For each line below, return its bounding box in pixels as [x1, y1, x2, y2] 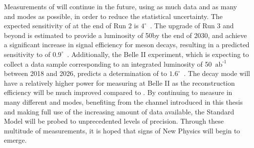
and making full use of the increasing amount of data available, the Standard [4, 106, 234, 116]
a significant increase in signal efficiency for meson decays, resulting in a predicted [4, 39, 250, 50]
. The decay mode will [184, 68, 250, 78]
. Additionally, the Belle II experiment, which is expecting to [67, 49, 249, 59]
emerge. [4, 135, 27, 145]
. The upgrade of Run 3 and [150, 20, 234, 31]
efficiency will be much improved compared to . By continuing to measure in [4, 87, 233, 97]
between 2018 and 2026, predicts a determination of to [4, 68, 167, 78]
